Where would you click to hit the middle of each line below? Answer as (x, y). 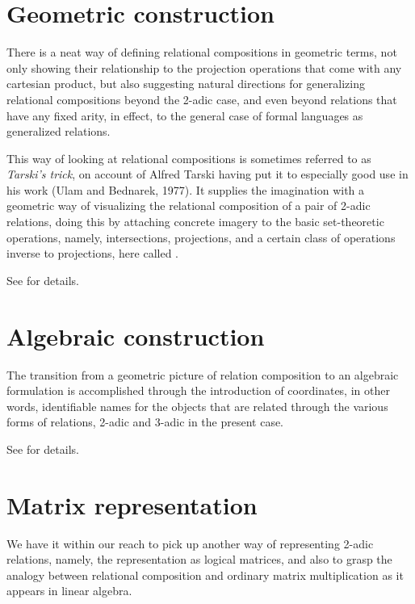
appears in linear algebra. (69, 591)
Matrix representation (132, 504)
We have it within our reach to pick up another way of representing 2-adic (190, 543)
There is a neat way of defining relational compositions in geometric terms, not (202, 52)
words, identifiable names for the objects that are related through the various (197, 406)
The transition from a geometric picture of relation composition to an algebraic (203, 374)
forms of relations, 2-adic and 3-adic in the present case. (145, 422)
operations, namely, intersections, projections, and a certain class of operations (201, 237)
